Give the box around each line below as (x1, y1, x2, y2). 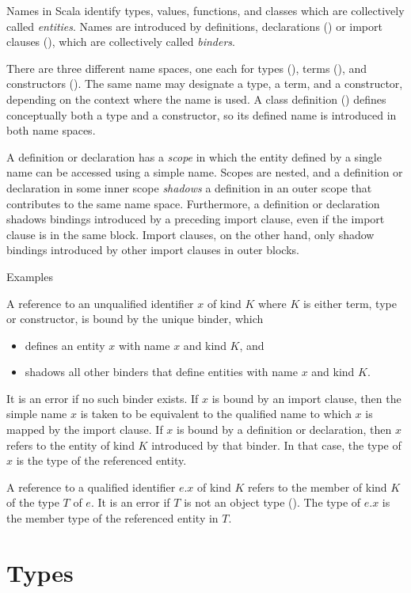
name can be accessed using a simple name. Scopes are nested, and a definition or (6, 164, 403, 181)
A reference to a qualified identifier (6, 478, 176, 495)
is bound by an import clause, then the (211, 390, 401, 406)
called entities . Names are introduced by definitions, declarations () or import (6, 17, 382, 34)
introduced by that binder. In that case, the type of (151, 436, 401, 453)
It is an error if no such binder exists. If (6, 390, 199, 406)
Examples (6, 268, 53, 284)
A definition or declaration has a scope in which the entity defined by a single (6, 148, 382, 165)
